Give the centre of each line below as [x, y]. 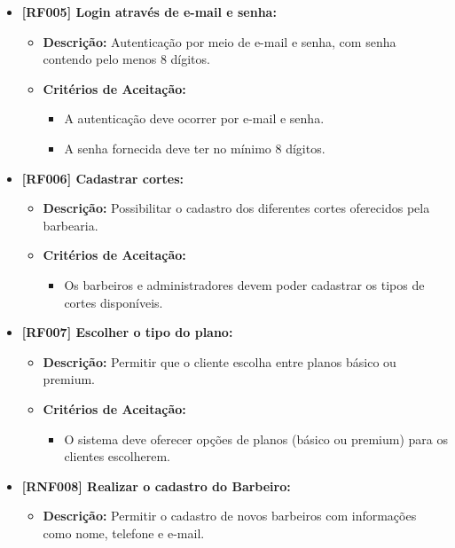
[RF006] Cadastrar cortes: [103, 178]
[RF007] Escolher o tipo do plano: [127, 332]
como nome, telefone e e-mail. [124, 532]
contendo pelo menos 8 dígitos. [126, 59]
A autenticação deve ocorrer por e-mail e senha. [194, 118]
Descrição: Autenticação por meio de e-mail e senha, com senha [220, 41]
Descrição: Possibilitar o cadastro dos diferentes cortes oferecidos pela [236, 208]
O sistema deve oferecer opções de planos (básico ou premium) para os [256, 438]
